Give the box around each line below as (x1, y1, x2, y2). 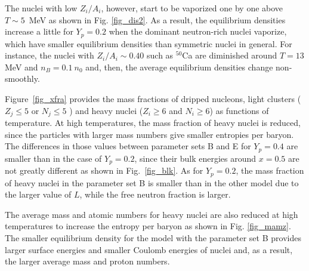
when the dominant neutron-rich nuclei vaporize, (109, 25, 287, 38)
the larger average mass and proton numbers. (5, 255, 170, 267)
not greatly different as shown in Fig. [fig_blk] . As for (5, 164, 203, 177)
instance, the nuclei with (5, 49, 94, 61)
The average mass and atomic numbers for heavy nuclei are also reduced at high (5, 208, 298, 220)
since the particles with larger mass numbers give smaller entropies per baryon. (5, 128, 294, 140)
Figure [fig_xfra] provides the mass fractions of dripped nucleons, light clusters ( (5, 93, 301, 105)
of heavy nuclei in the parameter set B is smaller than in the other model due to (5, 176, 299, 189)
